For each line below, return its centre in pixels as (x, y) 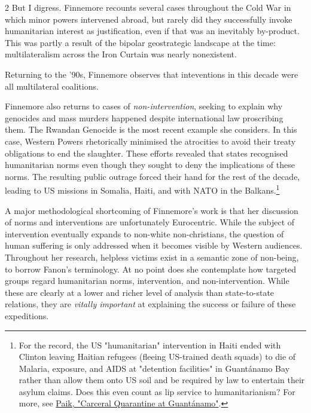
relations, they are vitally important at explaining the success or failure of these (150, 304)
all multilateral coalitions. (52, 86)
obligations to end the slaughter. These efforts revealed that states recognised (147, 153)
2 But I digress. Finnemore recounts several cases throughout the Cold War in (148, 7)
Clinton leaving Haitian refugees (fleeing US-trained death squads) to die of (157, 357)
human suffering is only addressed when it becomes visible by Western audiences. (154, 245)
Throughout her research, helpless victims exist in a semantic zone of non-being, (152, 257)
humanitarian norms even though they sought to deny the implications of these (150, 165)
